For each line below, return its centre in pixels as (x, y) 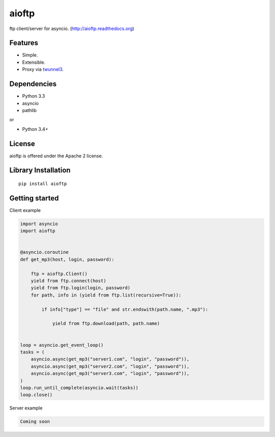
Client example (25, 210)
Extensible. (34, 62)
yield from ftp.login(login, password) (81, 288)
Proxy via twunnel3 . (43, 69)
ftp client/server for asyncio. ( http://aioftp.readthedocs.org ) (72, 29)
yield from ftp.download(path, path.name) (106, 324)
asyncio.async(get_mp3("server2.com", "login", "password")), (110, 366)
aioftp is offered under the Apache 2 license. (56, 156)
